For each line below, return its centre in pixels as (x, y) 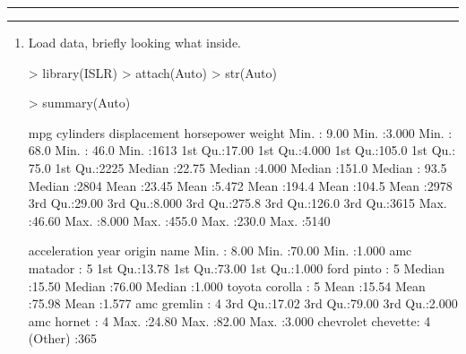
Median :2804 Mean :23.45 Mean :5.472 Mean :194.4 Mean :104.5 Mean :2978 (240, 185)
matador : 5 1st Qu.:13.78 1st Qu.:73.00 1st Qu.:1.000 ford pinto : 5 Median (237, 268)
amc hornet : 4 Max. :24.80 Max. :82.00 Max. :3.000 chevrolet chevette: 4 (229, 320)
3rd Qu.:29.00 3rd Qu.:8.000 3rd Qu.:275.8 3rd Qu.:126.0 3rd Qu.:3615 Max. (237, 203)
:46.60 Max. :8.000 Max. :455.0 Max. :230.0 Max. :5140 (179, 220)
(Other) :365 (63, 338)
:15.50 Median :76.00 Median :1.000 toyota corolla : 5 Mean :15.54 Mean (227, 285)
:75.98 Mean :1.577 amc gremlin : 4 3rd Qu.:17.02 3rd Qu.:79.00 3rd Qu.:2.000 (243, 303)
